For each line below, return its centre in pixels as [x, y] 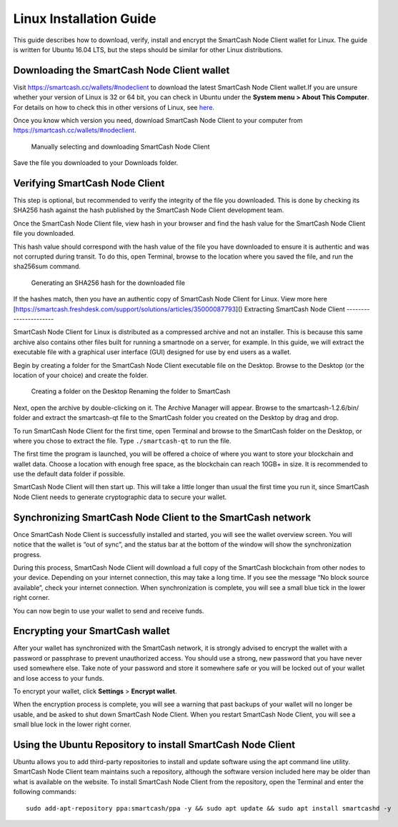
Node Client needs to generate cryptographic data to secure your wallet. [120, 497]
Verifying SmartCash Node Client [89, 183]
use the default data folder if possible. [69, 474]
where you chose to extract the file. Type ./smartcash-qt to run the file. [122, 441]
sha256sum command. [47, 266]
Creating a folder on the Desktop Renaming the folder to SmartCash [131, 391]
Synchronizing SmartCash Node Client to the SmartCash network [162, 517]
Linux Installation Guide [85, 19]
